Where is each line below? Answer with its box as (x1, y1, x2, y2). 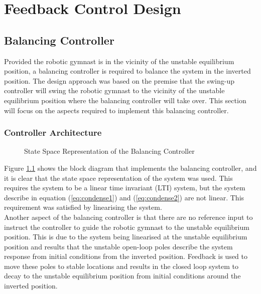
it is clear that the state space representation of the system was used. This (4, 172, 233, 183)
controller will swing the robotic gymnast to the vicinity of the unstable (4, 85, 225, 96)
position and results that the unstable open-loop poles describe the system (4, 241, 233, 251)
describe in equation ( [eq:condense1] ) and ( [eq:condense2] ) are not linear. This (4, 192, 244, 202)
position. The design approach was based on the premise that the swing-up (4, 75, 235, 86)
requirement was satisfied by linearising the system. (4, 202, 162, 212)
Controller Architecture (4, 126, 102, 139)
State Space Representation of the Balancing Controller (24, 146, 195, 156)
